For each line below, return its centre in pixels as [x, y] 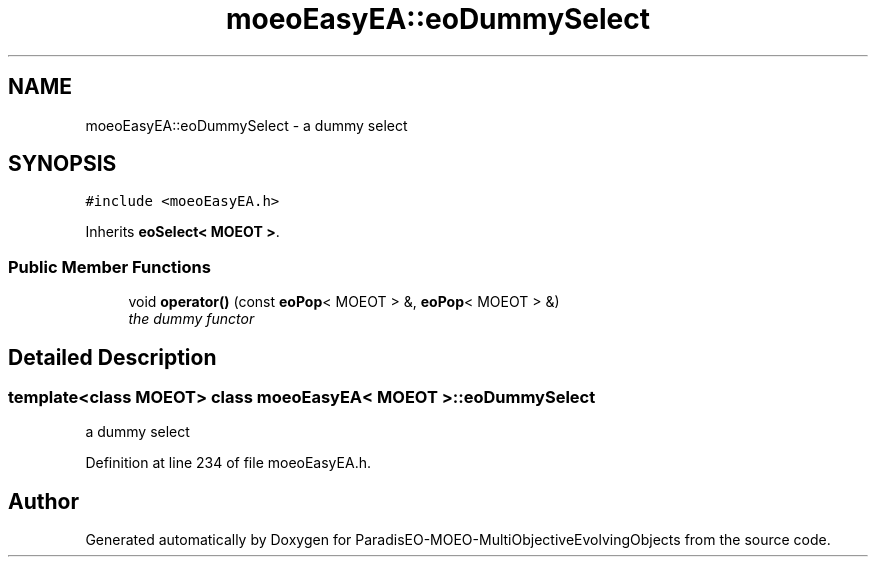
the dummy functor [191, 319]
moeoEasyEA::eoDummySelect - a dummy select [246, 125]
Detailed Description [112, 357]
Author [43, 501]
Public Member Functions [109, 266]
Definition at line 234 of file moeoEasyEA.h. [228, 463]
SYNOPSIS [62, 164]
